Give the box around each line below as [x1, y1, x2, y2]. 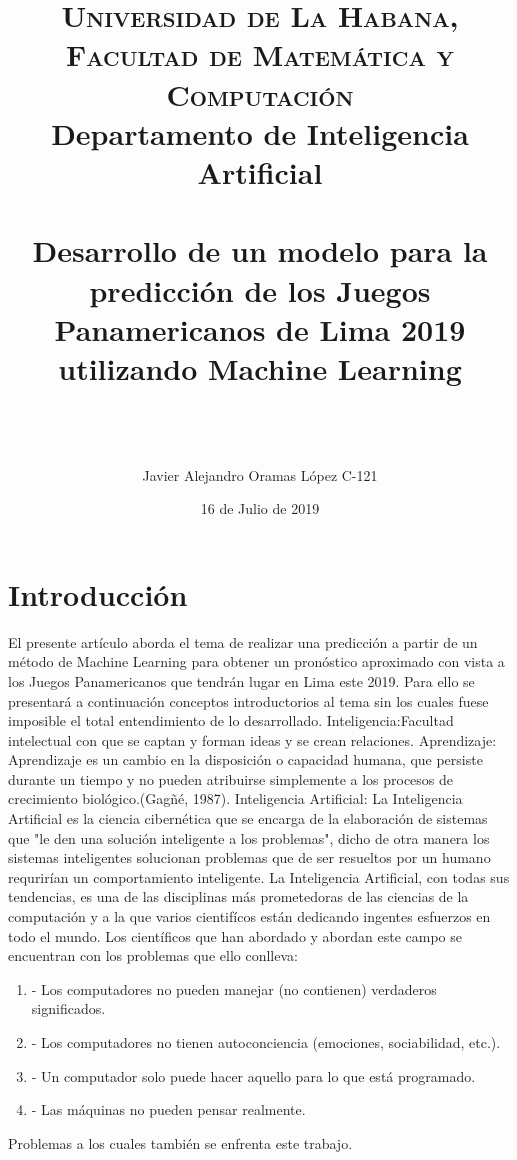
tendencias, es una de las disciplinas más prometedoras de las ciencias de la [8, 886, 469, 907]
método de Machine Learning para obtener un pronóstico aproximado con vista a [8, 651, 505, 672]
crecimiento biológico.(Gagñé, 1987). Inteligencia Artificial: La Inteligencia [8, 788, 463, 809]
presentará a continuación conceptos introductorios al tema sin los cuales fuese [8, 690, 489, 711]
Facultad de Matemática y [66, 34, 454, 75]
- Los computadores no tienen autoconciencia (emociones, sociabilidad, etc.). [31, 1032, 501, 1052]
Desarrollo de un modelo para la [32, 230, 488, 271]
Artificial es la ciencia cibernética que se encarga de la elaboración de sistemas [8, 808, 488, 829]
